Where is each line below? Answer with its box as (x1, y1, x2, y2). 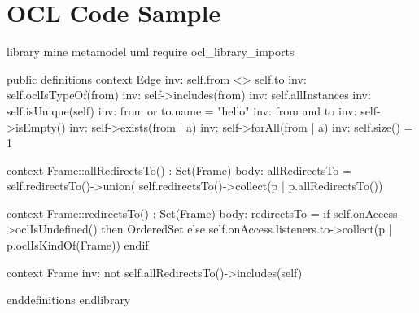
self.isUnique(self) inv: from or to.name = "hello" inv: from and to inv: (7, 102, 357, 119)
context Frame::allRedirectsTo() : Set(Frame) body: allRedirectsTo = (7, 161, 351, 178)
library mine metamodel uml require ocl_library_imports (7, 43, 295, 60)
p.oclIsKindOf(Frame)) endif (7, 237, 149, 254)
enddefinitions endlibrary (7, 291, 131, 308)
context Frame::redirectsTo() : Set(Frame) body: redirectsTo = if (7, 204, 330, 221)
